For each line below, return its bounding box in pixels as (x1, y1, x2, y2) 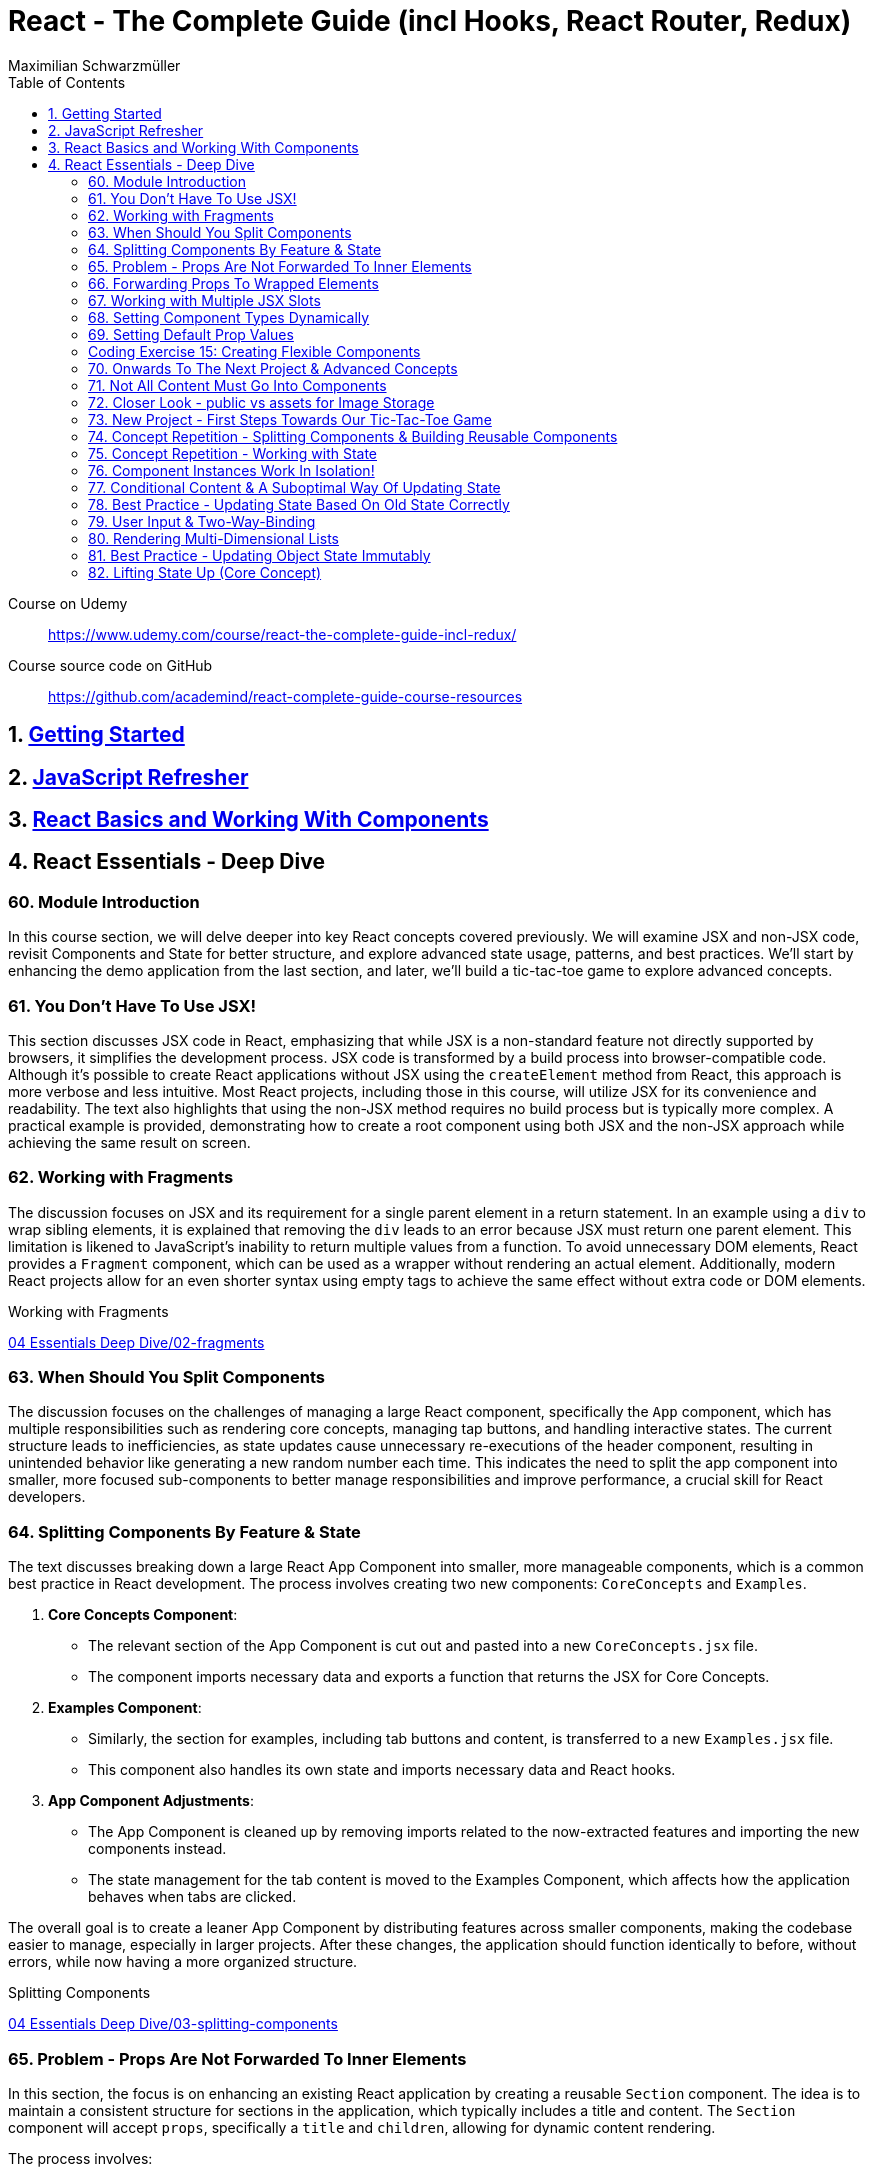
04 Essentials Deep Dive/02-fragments (8, 1333, 265, 1351)
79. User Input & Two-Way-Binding (88, 512, 316, 530)
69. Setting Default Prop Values (88, 325, 294, 343)
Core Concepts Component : (48, 1606, 238, 1624)
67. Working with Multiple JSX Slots (88, 291, 321, 309)
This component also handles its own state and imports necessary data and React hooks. (88, 1761, 676, 1779)
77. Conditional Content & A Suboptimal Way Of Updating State (88, 478, 501, 496)
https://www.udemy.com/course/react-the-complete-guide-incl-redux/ (48, 625, 517, 643)
